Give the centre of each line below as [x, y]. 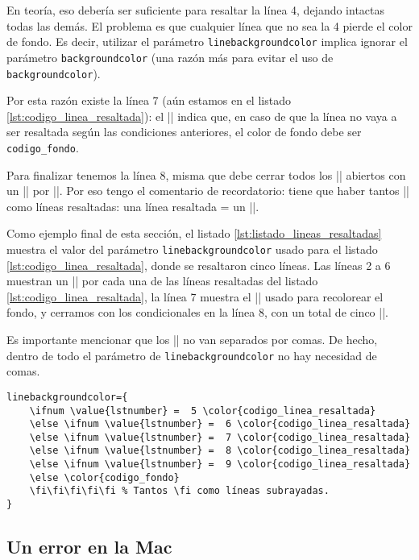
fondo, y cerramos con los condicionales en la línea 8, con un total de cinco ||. [197, 312]
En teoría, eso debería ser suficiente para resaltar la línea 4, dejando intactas [196, 10]
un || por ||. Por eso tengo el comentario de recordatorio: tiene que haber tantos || [208, 191]
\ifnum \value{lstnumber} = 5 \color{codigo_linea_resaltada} [203, 411]
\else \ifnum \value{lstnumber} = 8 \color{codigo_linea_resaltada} [220, 451]
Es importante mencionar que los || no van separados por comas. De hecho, [192, 339]
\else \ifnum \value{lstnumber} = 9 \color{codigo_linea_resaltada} [220, 465]
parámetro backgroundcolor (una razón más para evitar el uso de [170, 57]
